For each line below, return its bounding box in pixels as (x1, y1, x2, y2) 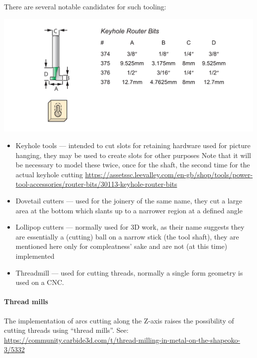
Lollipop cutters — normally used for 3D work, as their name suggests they (15, 222, 245, 232)
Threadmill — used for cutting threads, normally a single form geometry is (15, 267, 243, 278)
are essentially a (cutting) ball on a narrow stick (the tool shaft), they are (15, 231, 239, 241)
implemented (15, 250, 54, 261)
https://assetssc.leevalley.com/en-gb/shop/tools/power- (85, 169, 253, 179)
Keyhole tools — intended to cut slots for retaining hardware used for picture (15, 140, 251, 151)
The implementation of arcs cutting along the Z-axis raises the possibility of (4, 315, 234, 325)
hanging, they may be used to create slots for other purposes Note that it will (15, 150, 251, 160)
